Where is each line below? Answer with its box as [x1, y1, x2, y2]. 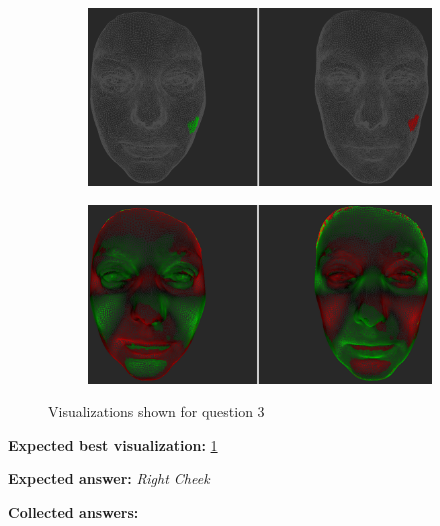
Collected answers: [8, 502, 139, 523]
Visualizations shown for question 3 [48, 401, 265, 422]
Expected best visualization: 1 [8, 434, 218, 455]
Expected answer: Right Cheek [8, 468, 210, 489]
